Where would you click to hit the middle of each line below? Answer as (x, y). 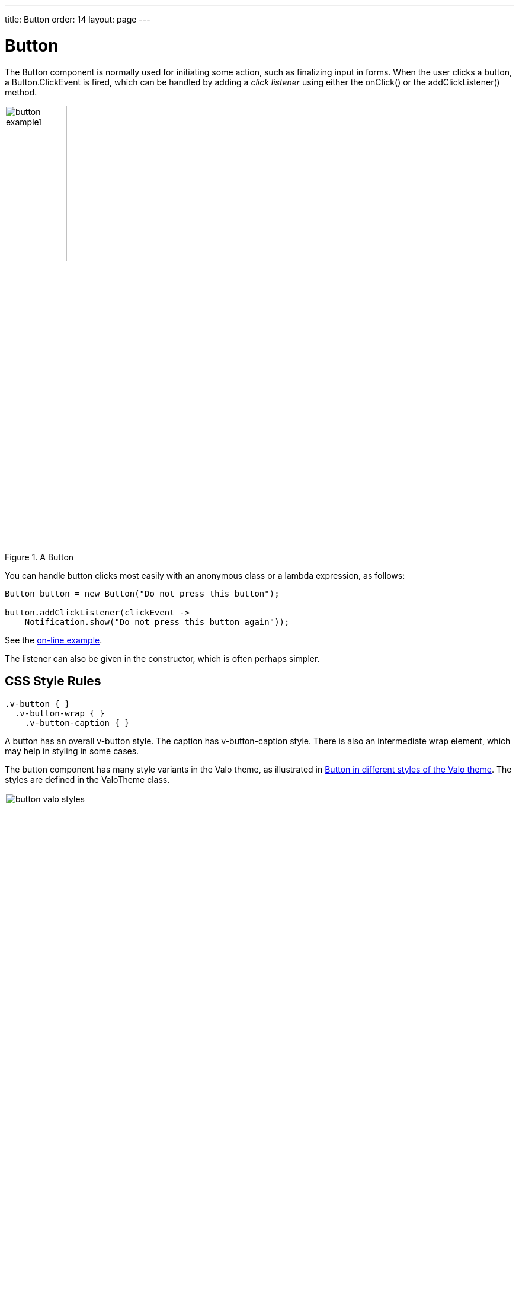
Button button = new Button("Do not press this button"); (142, 593)
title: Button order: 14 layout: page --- (78, 19)
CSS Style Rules (53, 681)
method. (21, 92)
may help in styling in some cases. (72, 751)
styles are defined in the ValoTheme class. (87, 779)
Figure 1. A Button (39, 557)
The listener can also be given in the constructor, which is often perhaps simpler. (162, 658)
